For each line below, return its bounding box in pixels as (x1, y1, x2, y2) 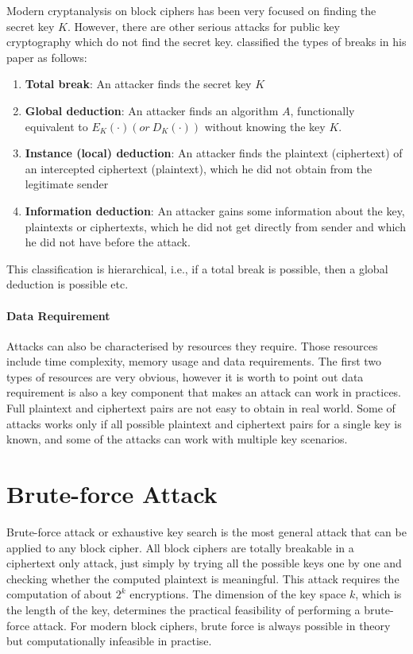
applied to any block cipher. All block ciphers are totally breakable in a (6, 539, 354, 555)
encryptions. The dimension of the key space (129, 586, 346, 602)
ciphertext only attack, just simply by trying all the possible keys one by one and (6, 555, 402, 571)
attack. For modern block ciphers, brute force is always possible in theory (33, 617, 391, 633)
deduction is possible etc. (6, 276, 129, 292)
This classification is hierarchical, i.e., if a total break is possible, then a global (6, 260, 388, 277)
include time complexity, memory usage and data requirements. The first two (6, 353, 382, 370)
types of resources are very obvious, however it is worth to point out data (6, 368, 364, 385)
